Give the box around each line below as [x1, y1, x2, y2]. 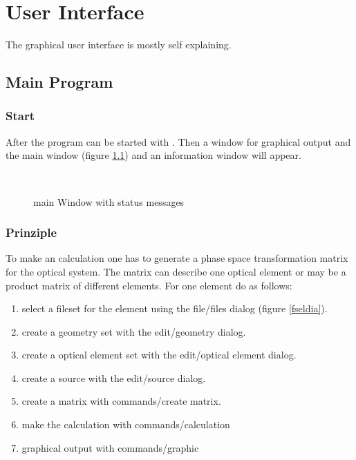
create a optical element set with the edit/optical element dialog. [21, 347, 297, 362]
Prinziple [6, 224, 57, 241]
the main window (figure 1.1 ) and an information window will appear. [6, 148, 301, 162]
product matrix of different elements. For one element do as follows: [6, 278, 292, 292]
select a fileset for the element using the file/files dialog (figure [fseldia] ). [21, 301, 328, 316]
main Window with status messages [33, 194, 185, 209]
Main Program [6, 71, 113, 93]
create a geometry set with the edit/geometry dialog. [21, 324, 246, 338]
